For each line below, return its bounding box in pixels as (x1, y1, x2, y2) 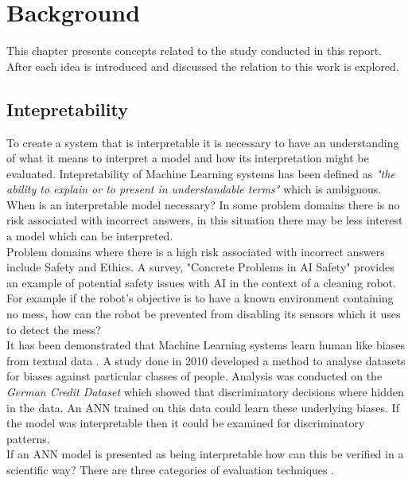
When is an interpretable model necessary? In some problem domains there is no (6, 196, 400, 212)
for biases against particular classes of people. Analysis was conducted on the (6, 368, 383, 384)
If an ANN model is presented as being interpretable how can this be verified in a (6, 446, 404, 462)
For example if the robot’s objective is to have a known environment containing (6, 290, 394, 306)
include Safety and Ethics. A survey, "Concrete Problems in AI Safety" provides (6, 259, 395, 275)
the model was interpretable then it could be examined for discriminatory (6, 415, 365, 431)
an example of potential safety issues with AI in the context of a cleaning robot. (6, 274, 396, 290)
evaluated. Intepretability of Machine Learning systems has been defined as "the (6, 165, 395, 181)
